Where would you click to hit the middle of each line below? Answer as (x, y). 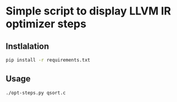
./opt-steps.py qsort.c (36, 93)
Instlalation (27, 46)
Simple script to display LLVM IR (88, 11)
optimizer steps (46, 24)
